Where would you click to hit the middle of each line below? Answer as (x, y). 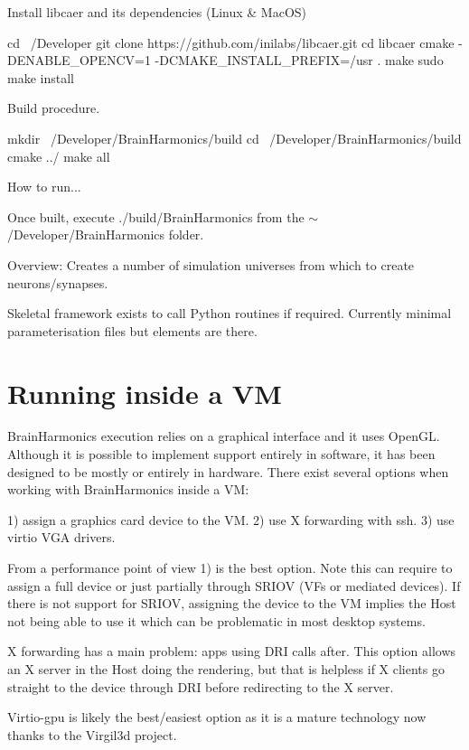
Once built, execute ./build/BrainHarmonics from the (156, 216)
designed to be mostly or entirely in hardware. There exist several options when (228, 471)
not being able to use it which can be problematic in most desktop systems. (216, 620)
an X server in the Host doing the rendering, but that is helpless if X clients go (226, 668)
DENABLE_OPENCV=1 (79, 60)
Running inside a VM (145, 393)
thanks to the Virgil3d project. (92, 734)
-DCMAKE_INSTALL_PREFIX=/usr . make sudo (299, 60)
